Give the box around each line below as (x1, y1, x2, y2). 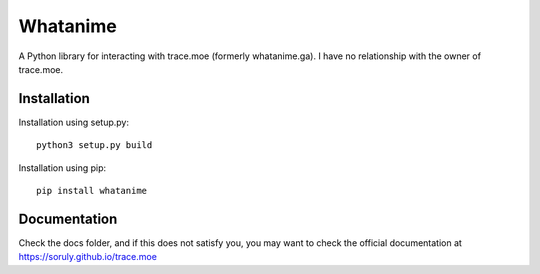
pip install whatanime (36, 185, 148, 197)
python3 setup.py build (36, 140, 153, 151)
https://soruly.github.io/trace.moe (18, 251, 157, 263)
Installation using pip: (18, 161, 107, 174)
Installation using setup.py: (18, 116, 130, 128)
